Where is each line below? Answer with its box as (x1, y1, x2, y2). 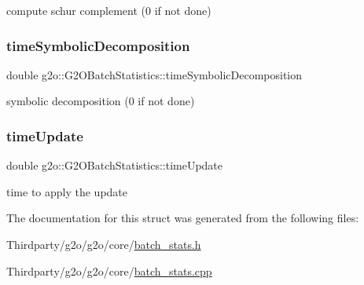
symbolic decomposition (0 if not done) (6, 93, 195, 109)
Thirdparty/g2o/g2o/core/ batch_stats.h (6, 236, 201, 252)
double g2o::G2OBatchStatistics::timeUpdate (6, 157, 223, 174)
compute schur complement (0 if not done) (6, 2, 211, 18)
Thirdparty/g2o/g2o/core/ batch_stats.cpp (6, 262, 212, 279)
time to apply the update (6, 183, 128, 199)
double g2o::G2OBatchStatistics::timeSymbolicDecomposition (6, 66, 303, 82)
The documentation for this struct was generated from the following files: (6, 210, 359, 226)
